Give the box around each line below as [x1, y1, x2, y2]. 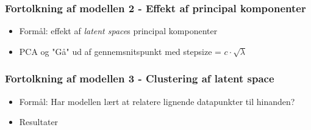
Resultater [19, 115, 59, 128]
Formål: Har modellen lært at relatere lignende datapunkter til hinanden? [19, 95, 295, 107]
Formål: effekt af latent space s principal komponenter [19, 24, 218, 37]
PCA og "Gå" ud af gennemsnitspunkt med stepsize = [19, 45, 221, 57]
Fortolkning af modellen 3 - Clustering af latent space [5, 71, 274, 86]
